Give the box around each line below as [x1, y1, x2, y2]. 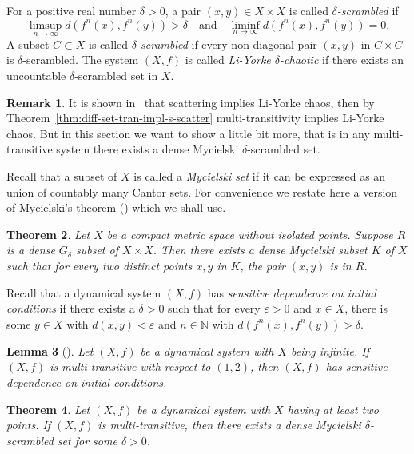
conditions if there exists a [6, 300, 135, 317]
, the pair [240, 257, 285, 273]
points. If [6, 416, 51, 433]
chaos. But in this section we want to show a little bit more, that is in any [6, 125, 370, 141]
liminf [231, 19, 260, 31]
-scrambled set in [74, 67, 158, 83]
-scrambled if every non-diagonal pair [136, 35, 317, 52]
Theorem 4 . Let [6, 400, 90, 417]
